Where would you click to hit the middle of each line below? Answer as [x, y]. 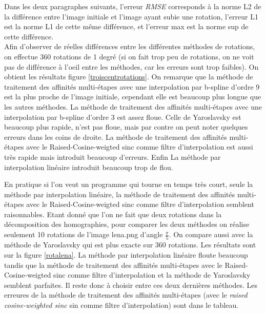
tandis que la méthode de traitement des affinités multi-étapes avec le [113, 265]
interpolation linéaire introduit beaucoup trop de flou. [89, 167]
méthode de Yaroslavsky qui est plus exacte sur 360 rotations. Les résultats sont [130, 245]
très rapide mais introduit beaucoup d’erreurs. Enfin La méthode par [112, 156]
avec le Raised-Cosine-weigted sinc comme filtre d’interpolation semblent [140, 204]
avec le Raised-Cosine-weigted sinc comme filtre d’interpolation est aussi [140, 147]
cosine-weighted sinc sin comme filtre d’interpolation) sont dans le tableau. [121, 305]
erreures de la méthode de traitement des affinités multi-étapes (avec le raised [126, 295]
